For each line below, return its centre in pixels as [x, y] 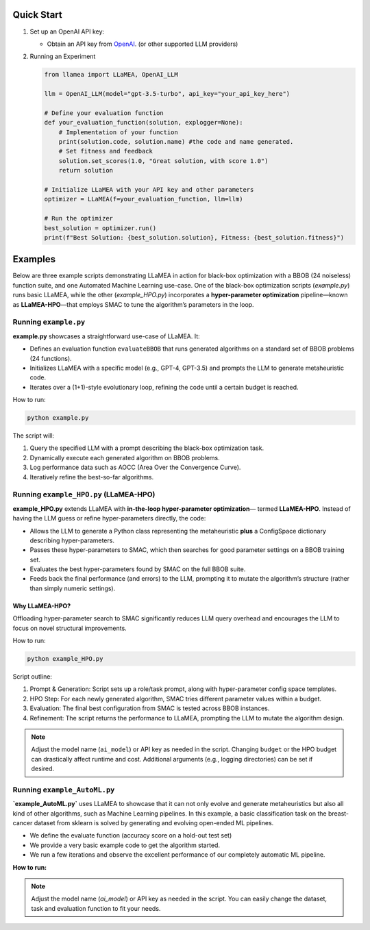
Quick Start [37, 15]
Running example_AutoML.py [64, 790]
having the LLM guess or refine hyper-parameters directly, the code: [109, 518]
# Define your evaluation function [104, 113]
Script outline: [33, 677]
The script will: [34, 436]
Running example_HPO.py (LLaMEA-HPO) [84, 494]
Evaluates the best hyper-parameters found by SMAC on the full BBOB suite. [138, 569]
